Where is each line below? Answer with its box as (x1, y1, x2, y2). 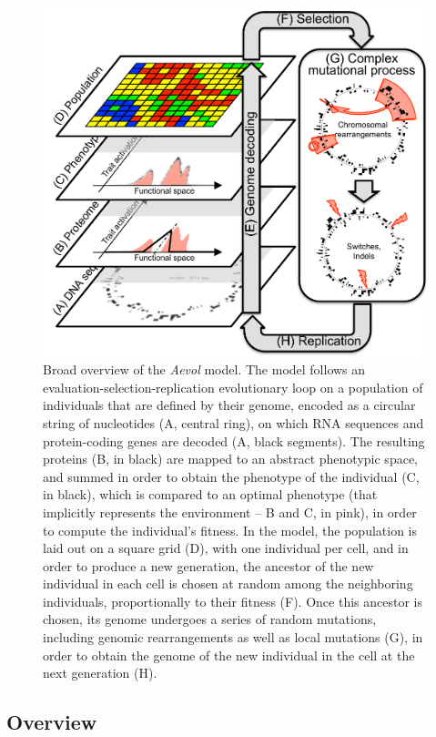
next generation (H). (43, 663, 157, 682)
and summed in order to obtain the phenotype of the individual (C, (43, 466, 420, 486)
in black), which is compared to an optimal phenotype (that (43, 485, 378, 504)
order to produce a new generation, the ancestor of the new (43, 556, 374, 575)
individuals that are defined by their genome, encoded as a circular (43, 395, 416, 415)
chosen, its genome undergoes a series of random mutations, (43, 609, 377, 629)
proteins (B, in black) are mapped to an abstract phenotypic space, (43, 449, 418, 468)
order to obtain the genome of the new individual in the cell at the (43, 645, 415, 664)
